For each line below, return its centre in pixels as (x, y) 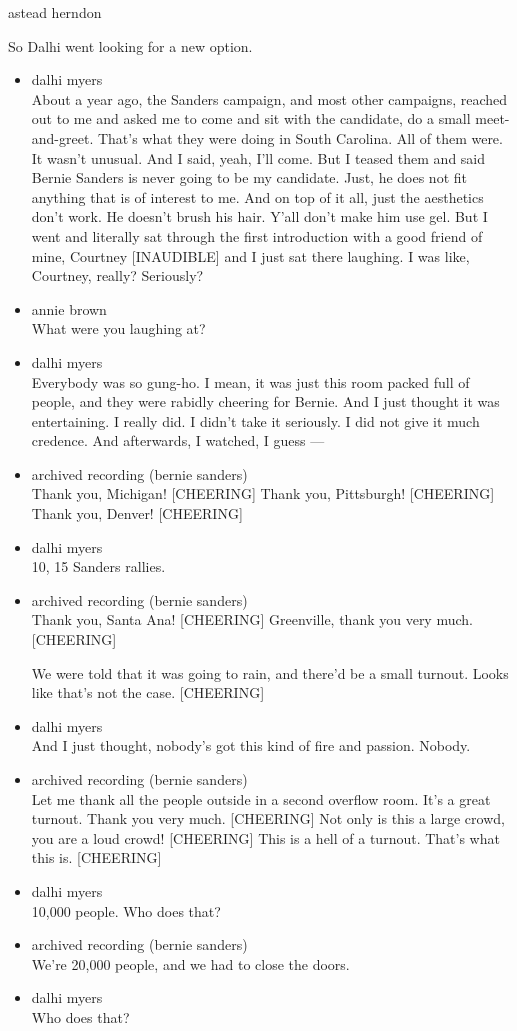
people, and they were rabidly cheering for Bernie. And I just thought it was (265, 401)
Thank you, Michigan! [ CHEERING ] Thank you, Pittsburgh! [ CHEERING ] (263, 493)
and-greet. (62, 137)
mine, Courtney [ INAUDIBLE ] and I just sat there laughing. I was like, (250, 255)
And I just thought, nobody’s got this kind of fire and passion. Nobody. (251, 745)
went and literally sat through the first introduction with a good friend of (257, 235)
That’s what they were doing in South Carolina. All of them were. (300, 137)
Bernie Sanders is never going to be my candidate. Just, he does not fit (249, 177)
